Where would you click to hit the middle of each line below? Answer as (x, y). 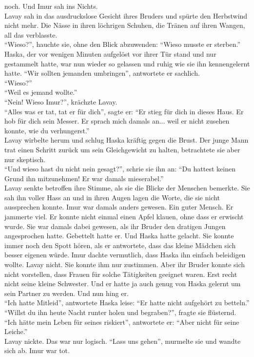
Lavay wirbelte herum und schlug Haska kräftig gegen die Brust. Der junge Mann (127, 140)
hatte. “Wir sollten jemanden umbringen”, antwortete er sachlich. (102, 73)
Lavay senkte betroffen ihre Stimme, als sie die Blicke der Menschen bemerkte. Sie (127, 188)
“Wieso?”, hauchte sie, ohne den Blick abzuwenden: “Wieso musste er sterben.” (123, 44)
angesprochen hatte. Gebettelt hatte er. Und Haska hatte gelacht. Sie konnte (119, 236)
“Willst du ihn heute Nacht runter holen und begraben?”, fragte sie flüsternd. (120, 312)
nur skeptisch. (25, 159)
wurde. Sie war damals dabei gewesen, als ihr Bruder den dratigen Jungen (115, 226)
